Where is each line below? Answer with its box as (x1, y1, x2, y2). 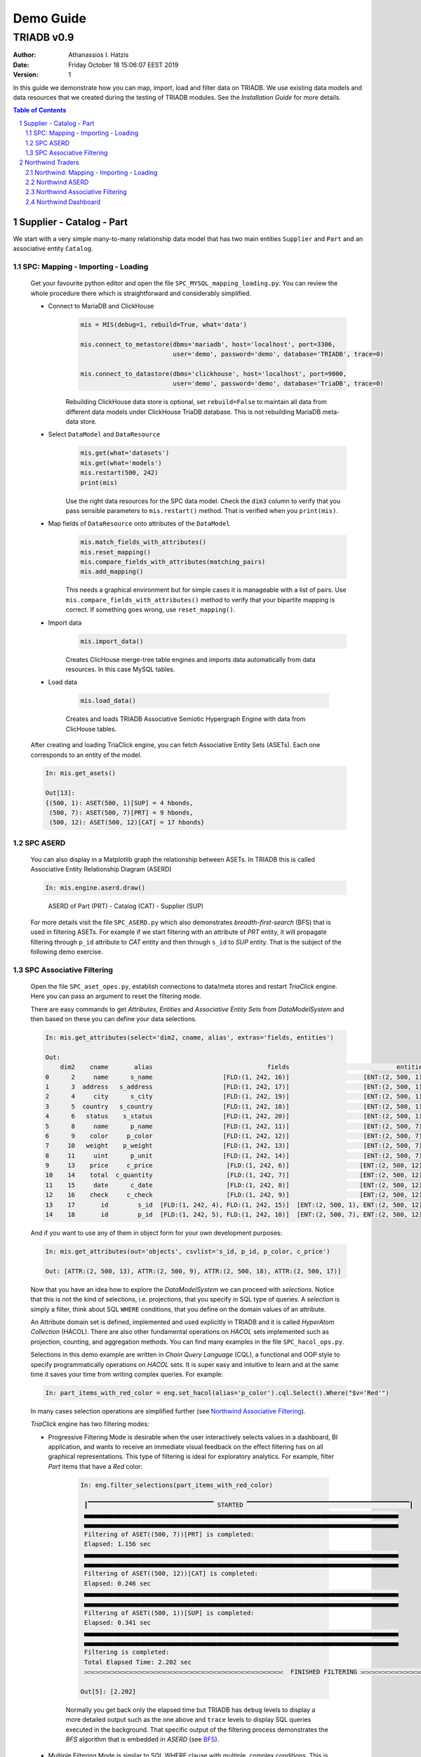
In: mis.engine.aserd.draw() (45, 884, 146, 892)
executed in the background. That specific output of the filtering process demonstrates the (65, 1725, 329, 1734)
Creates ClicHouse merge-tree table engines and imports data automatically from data (65, 655, 316, 663)
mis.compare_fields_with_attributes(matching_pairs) (80, 558, 266, 566)
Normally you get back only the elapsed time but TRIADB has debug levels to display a (65, 1706, 316, 1714)
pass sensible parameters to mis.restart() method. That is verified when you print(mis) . (65, 506, 338, 514)
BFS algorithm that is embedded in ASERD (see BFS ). (65, 1735, 220, 1744)
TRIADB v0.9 (13, 31, 74, 44)
